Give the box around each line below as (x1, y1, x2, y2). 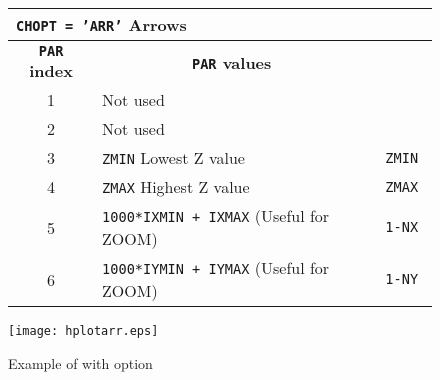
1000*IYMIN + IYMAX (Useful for (102, 256, 330, 279)
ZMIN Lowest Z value (102, 146, 245, 169)
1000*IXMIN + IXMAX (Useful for (102, 204, 330, 227)
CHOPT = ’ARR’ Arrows (16, 13, 187, 36)
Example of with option (8, 352, 153, 373)
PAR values (191, 51, 272, 74)
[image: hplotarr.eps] (8, 324, 159, 338)
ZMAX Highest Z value (102, 175, 250, 198)
